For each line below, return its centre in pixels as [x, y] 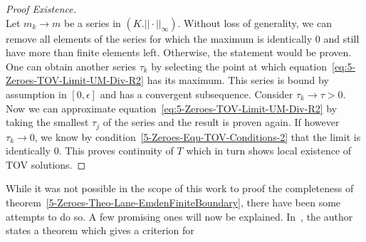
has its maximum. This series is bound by [238, 80]
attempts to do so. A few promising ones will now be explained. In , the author [179, 216]
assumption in [36, 94]
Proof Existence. [41, 9]
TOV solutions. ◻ [46, 164]
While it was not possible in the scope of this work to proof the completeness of [180, 188]
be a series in [92, 22]
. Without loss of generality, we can [255, 22]
